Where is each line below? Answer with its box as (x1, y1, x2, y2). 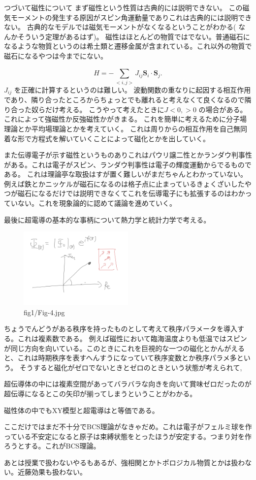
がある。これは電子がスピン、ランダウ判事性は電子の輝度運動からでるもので (4, 159, 252, 169)
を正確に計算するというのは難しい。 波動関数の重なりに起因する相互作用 (14, 84, 251, 95)
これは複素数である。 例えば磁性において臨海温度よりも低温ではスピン (17, 333, 247, 343)
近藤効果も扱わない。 (17, 467, 87, 477)
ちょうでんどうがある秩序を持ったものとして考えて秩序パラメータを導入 (4, 323, 238, 334)
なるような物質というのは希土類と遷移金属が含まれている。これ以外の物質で (4, 41, 252, 51)
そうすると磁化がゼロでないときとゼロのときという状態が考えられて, (19, 362, 242, 372)
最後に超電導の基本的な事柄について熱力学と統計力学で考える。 (4, 214, 211, 224)
